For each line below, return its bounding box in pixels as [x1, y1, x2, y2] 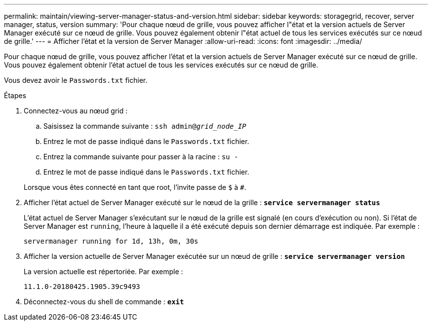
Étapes [4, 91, 27, 100]
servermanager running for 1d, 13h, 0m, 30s [24, 237, 199, 245]
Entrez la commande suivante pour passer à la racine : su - [43, 152, 239, 161]
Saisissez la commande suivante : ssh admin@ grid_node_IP [43, 122, 247, 130]
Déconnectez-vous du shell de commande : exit [24, 297, 184, 306]
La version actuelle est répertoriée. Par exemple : [24, 267, 183, 276]
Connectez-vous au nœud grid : [24, 107, 128, 115]
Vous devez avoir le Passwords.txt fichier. [4, 76, 147, 84]
